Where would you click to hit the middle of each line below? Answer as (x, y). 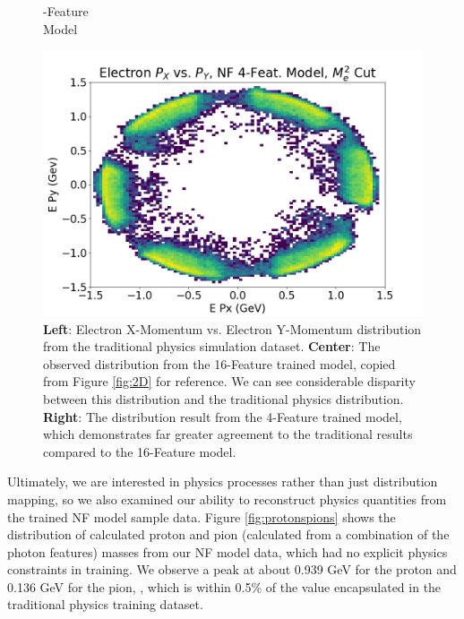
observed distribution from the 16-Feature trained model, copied (219, 363)
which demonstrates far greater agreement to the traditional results (228, 434)
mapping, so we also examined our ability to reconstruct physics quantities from (227, 499)
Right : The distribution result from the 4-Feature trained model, (223, 416)
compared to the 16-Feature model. (140, 451)
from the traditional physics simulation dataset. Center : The (212, 346)
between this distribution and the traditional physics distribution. (223, 398)
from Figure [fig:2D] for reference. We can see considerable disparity (229, 381)
